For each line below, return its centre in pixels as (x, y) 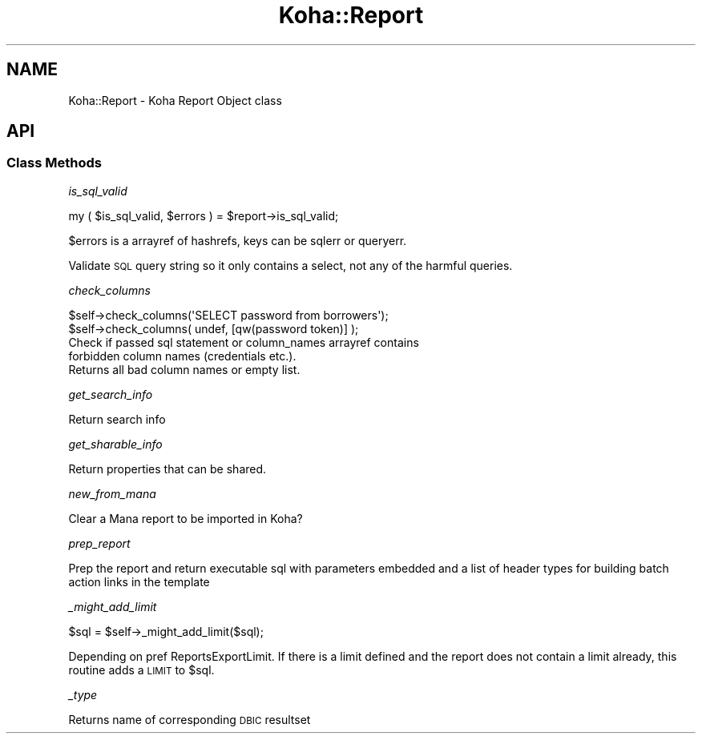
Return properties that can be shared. (167, 469)
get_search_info (111, 394)
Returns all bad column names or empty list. (184, 369)
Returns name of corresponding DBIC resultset (190, 719)
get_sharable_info (115, 444)
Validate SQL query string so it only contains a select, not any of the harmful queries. (290, 265)
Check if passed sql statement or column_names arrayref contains (244, 342)
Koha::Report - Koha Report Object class (175, 100)
